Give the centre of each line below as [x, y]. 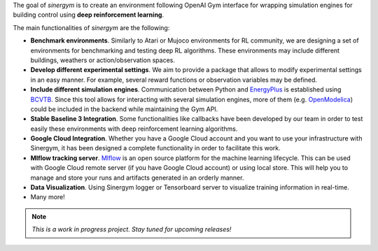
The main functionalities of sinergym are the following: [91, 27]
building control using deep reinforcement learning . [89, 15]
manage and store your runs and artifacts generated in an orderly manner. [137, 178]
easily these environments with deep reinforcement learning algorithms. [134, 129]
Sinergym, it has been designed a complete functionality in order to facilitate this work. [156, 148]
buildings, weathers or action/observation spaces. [103, 60]
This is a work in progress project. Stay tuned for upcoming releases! [132, 229]
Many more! [48, 197]
